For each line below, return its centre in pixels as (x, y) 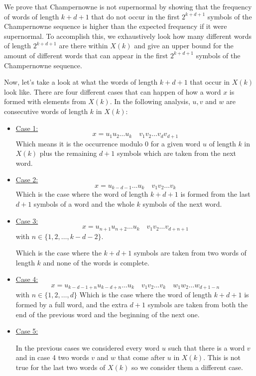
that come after (141, 357)
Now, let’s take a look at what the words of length (81, 82)
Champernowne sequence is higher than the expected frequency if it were (116, 26)
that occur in (210, 82)
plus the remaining (68, 153)
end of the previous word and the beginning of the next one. (108, 314)
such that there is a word (206, 347)
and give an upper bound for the (184, 46)
